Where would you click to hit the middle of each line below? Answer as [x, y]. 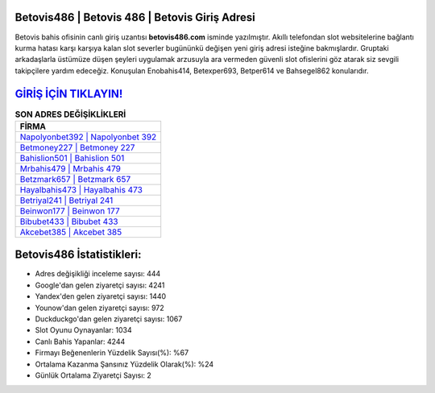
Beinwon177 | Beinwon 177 [70, 211]
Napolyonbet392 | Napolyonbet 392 [88, 137]
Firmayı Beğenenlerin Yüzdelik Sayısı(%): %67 [112, 353]
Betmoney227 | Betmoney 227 [77, 147]
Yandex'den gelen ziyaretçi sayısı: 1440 [101, 296]
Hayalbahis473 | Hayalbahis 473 [81, 189]
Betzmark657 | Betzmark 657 [75, 179]
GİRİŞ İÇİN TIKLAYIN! [69, 94]
